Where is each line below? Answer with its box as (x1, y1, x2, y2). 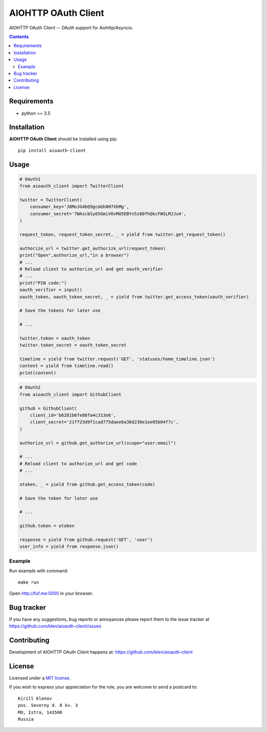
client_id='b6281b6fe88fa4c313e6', (30, 412, 116, 418)
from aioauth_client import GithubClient (19, 391, 122, 397)
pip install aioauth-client (18, 147, 86, 153)
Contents (9, 34, 29, 40)
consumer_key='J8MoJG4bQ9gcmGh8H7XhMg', (30, 204, 130, 210)
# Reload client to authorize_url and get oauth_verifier (19, 266, 163, 272)
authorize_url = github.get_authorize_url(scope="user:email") (19, 440, 177, 446)
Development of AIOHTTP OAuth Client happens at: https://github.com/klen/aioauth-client (9, 649, 193, 655)
